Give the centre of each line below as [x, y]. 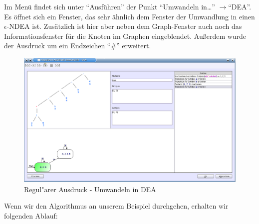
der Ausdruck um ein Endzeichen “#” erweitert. [78, 46]
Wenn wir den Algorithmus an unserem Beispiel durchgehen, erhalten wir [116, 206]
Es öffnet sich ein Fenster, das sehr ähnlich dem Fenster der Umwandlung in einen [129, 16]
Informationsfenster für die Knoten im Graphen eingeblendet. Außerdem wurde [125, 36]
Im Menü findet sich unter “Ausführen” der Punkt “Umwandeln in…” [110, 6]
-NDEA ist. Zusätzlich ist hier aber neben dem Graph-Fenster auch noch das [124, 26]
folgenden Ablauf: [31, 215]
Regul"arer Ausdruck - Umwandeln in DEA [90, 189]
